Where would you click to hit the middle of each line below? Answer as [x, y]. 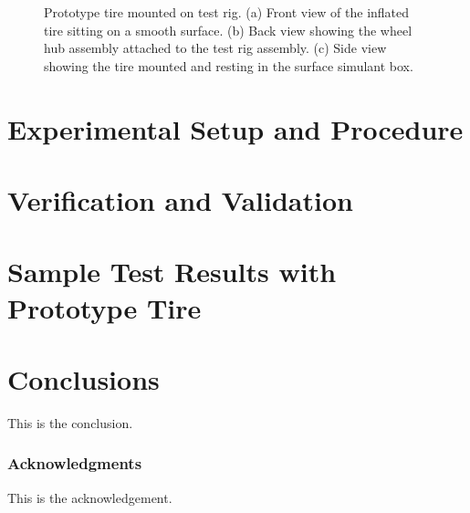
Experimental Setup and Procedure [235, 128]
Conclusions [84, 378]
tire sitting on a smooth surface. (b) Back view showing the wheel [228, 30]
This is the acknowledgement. [90, 497]
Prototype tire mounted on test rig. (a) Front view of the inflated [227, 12]
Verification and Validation [180, 199]
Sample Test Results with [172, 272]
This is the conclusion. [70, 422]
